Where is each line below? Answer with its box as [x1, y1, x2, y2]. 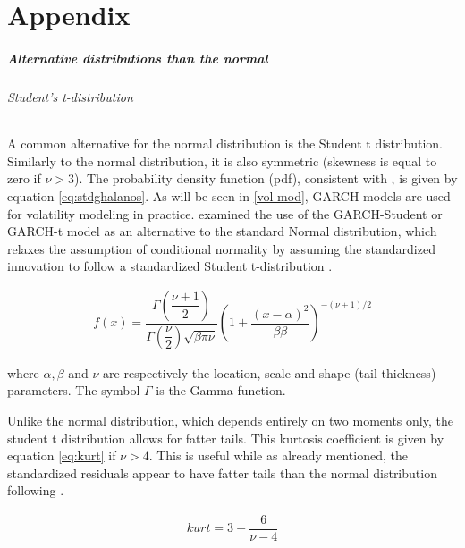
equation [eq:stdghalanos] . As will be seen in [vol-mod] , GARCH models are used [7, 186, 451, 205]
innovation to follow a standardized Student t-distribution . [7, 257, 333, 275]
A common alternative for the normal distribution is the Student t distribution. [7, 134, 443, 153]
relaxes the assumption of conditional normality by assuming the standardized [7, 239, 435, 257]
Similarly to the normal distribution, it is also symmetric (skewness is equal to [7, 151, 437, 170]
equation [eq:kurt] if [7, 446, 116, 465]
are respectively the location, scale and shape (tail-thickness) [103, 363, 436, 382]
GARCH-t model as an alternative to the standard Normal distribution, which [7, 222, 437, 240]
